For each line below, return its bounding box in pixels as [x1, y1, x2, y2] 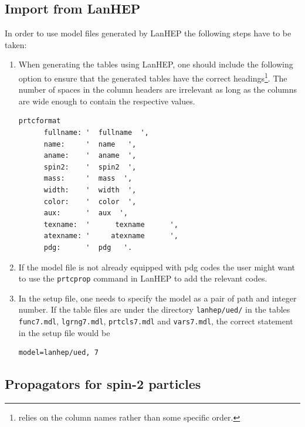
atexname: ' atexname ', [43, 232, 178, 240]
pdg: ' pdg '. [43, 243, 133, 252]
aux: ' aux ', [43, 209, 128, 218]
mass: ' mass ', [43, 174, 133, 183]
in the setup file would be [18, 326, 110, 338]
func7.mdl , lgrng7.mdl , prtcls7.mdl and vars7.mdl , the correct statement [18, 315, 293, 327]
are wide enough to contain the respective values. [18, 94, 195, 107]
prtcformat [18, 117, 61, 126]
